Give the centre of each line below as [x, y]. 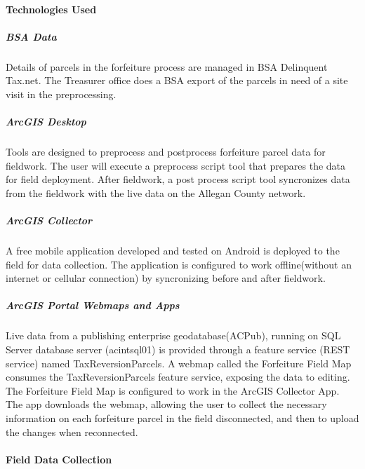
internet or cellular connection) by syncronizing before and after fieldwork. [166, 278]
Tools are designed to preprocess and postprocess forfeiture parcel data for [166, 152]
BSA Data [31, 36]
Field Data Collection [59, 459]
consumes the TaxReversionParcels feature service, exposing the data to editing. [178, 377]
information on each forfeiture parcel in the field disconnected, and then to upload [182, 417]
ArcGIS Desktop [46, 122]
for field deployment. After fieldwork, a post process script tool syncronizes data [178, 179]
